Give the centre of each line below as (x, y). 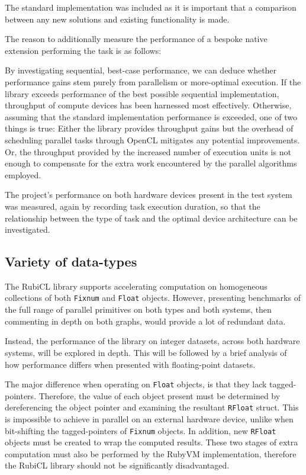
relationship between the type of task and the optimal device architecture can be (151, 218)
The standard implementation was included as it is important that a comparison (151, 7)
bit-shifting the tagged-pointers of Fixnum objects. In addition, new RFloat (141, 430)
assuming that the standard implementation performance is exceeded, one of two (151, 116)
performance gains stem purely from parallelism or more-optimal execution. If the (153, 81)
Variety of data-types (71, 261)
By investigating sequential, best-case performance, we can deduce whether (141, 70)
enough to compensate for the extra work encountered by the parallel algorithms (151, 163)
